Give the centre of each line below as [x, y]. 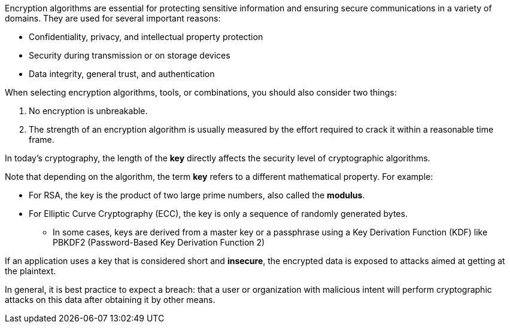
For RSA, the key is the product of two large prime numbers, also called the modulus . [197, 195]
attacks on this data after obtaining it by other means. [110, 300]
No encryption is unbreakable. [88, 111]
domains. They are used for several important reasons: [113, 18]
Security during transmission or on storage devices [130, 55]
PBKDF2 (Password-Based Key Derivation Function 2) [159, 242]
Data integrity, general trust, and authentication [122, 74]
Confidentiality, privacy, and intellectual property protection [146, 37]
